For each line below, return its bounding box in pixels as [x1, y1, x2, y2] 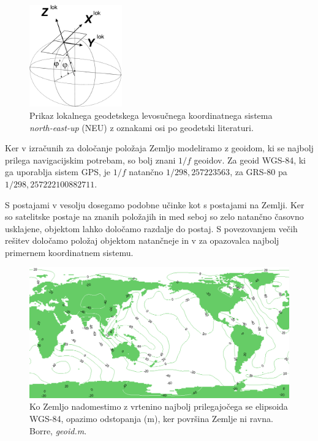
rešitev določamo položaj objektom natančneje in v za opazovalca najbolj [5, 234, 279, 247]
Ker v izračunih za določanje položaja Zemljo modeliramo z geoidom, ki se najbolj [5, 141, 314, 154]
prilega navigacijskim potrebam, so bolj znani [5, 153, 176, 166]
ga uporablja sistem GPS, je [5, 165, 111, 178]
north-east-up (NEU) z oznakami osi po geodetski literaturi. [29, 121, 254, 134]
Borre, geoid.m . [29, 424, 87, 437]
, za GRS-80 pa [230, 165, 287, 178]
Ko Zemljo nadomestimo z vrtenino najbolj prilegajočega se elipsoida [29, 400, 288, 413]
